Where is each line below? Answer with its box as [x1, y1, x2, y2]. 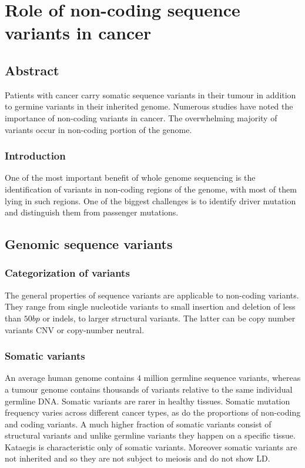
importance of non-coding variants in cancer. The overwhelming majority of [5, 111, 277, 124]
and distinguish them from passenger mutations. [5, 206, 179, 218]
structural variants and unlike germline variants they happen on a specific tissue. [5, 429, 296, 442]
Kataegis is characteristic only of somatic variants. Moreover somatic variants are [5, 440, 297, 453]
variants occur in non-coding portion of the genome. [5, 123, 192, 135]
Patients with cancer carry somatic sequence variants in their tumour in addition [5, 88, 296, 101]
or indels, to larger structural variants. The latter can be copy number [42, 311, 296, 324]
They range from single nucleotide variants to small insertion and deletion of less [5, 300, 296, 313]
